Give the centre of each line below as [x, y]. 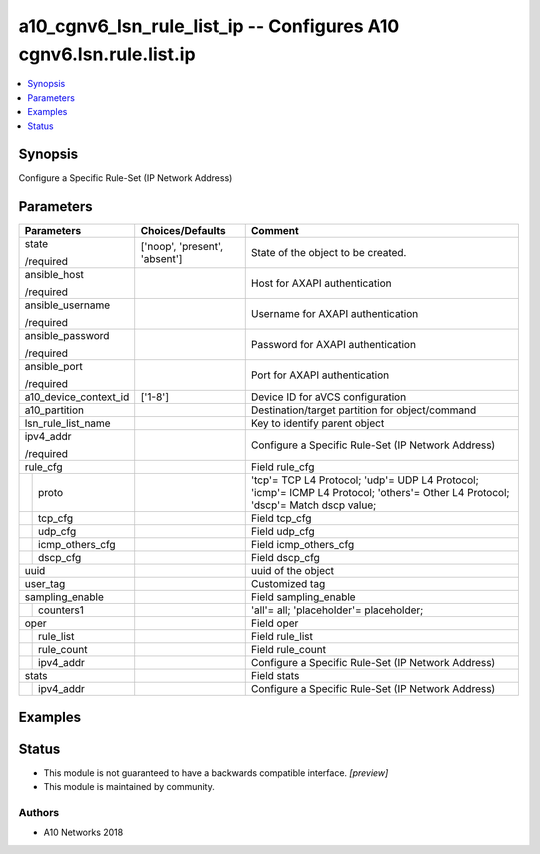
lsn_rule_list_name [67, 423]
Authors [39, 813]
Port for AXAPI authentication [320, 375]
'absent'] [161, 259]
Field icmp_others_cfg [302, 545]
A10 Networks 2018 [83, 832]
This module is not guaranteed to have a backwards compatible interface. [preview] [216, 772]
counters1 [61, 610]
